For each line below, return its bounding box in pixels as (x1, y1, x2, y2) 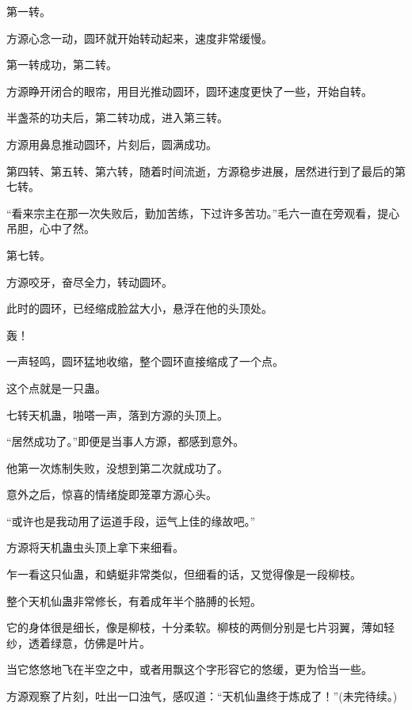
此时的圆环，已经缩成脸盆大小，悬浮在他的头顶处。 (6, 300, 273, 317)
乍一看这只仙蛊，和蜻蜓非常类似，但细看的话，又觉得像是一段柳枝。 (6, 566, 361, 583)
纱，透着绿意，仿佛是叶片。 (6, 634, 151, 651)
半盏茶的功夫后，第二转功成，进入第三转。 (6, 109, 228, 126)
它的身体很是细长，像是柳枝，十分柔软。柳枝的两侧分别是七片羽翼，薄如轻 (6, 619, 395, 636)
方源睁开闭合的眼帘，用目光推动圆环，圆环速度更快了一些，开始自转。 (6, 82, 372, 99)
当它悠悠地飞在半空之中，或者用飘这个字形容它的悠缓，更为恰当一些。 (6, 661, 372, 678)
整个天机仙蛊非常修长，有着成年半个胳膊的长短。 (6, 592, 261, 609)
